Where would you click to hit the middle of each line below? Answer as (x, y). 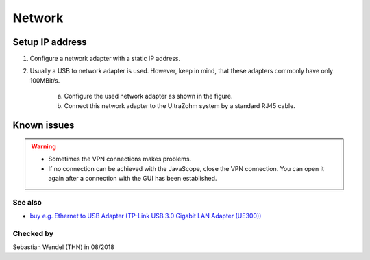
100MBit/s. (45, 80)
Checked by (33, 234)
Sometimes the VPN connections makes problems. (120, 159)
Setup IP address (50, 42)
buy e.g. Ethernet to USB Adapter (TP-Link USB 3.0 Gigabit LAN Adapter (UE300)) (146, 216)
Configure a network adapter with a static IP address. (105, 59)
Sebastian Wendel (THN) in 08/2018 (63, 247)
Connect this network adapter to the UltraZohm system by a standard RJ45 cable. (180, 105)
